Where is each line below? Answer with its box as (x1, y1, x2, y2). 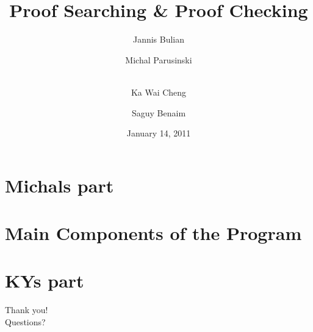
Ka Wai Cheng (131, 85, 187, 98)
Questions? (5, 315, 46, 328)
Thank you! (5, 303, 48, 316)
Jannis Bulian (132, 33, 185, 46)
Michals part (5, 172, 114, 197)
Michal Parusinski (125, 53, 192, 66)
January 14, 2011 (126, 127, 191, 140)
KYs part (5, 268, 84, 293)
